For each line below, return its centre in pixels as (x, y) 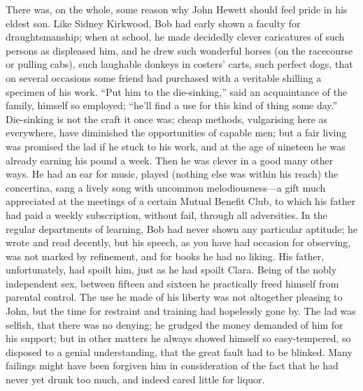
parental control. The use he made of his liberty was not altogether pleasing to (174, 297)
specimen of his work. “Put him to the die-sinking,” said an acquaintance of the (177, 91)
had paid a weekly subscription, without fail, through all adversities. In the (166, 214)
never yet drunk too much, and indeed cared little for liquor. (135, 379)
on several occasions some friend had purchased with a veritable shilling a (164, 77)
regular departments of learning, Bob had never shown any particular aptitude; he (182, 228)
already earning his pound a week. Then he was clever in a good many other (170, 160)
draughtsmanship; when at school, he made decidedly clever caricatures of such (175, 37)
